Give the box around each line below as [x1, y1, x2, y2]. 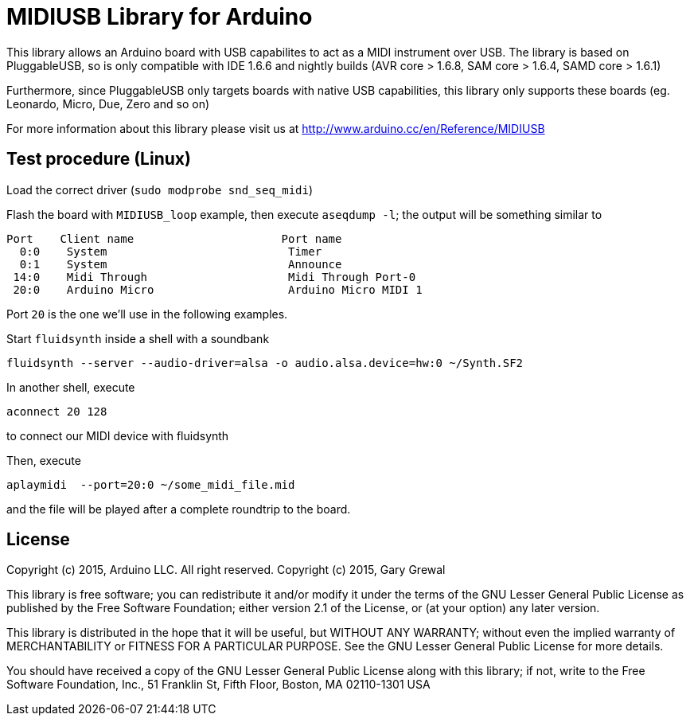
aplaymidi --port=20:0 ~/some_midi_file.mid [6, 478, 295, 491]
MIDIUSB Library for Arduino [6, 3, 313, 30]
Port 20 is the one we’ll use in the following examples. [6, 306, 288, 321]
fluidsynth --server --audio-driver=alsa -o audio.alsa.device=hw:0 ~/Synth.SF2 [6, 356, 524, 369]
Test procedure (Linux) [6, 149, 191, 170]
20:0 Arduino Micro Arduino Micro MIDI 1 [13, 283, 423, 296]
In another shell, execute [6, 380, 135, 394]
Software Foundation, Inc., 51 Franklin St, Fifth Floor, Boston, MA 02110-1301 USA [6, 677, 431, 692]
